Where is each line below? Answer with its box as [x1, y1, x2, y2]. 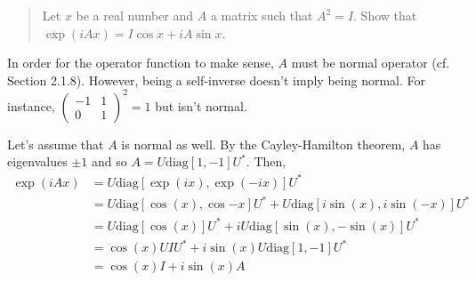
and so [91, 152, 127, 171]
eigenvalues [7, 152, 68, 171]
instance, [7, 96, 55, 115]
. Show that [353, 6, 417, 24]
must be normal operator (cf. [291, 53, 450, 72]
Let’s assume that [7, 134, 104, 153]
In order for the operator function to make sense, [7, 53, 274, 72]
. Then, [246, 152, 286, 171]
